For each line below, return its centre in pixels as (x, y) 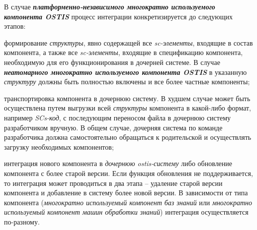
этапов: (15, 26)
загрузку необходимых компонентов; (59, 146)
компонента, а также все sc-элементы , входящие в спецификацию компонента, (124, 52)
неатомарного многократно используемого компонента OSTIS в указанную (126, 72)
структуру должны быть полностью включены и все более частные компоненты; (127, 82)
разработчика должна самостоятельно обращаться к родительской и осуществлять (128, 137)
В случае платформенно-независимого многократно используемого (110, 6)
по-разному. (22, 221)
